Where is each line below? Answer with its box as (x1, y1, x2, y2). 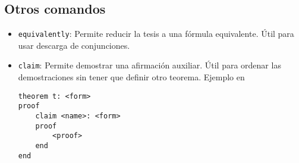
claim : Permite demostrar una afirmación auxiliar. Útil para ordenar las (18, 59, 281, 71)
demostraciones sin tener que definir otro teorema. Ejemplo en (18, 71, 245, 83)
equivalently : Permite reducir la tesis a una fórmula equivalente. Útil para (18, 27, 294, 40)
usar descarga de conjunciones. (18, 39, 130, 51)
